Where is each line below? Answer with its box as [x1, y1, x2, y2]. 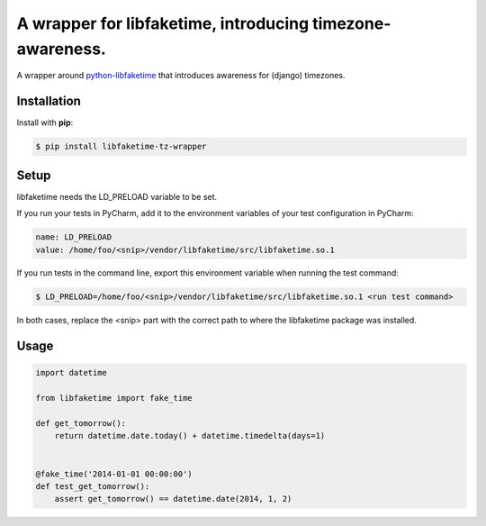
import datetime [35, 367, 108, 378]
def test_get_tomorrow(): [35, 481, 150, 491]
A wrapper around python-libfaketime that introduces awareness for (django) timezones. [16, 70, 346, 81]
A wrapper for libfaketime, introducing [16, 14, 310, 33]
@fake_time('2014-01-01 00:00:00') [35, 468, 193, 479]
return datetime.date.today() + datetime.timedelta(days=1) [54, 431, 326, 441]
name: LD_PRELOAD [35, 232, 112, 242]
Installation [16, 94, 81, 109]
